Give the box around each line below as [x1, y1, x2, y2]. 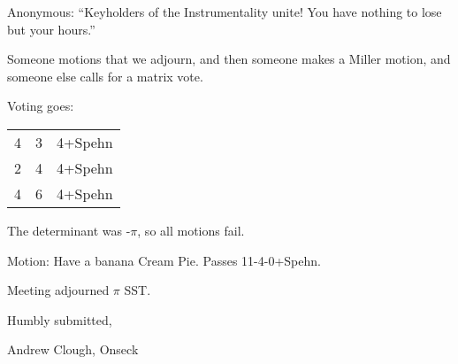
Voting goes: [7, 97, 74, 115]
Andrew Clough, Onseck [7, 340, 139, 359]
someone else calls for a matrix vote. [7, 66, 203, 85]
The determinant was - [7, 221, 131, 239]
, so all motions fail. [137, 221, 245, 239]
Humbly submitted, [7, 310, 112, 329]
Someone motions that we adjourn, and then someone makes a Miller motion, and [7, 50, 451, 68]
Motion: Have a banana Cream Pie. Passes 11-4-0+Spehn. [7, 251, 321, 269]
